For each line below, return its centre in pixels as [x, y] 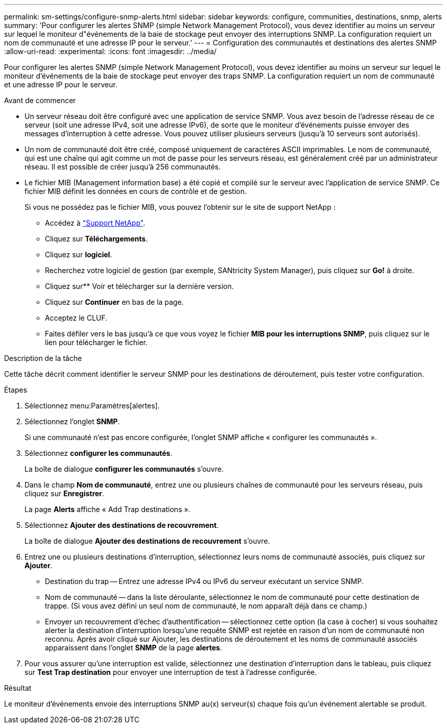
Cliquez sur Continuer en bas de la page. [114, 302]
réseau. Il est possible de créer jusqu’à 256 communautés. [123, 167]
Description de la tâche [43, 358]
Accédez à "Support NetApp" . [95, 223]
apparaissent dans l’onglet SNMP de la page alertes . [134, 648]
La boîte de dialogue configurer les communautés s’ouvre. [124, 469]
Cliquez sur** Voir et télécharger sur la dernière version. [140, 286]
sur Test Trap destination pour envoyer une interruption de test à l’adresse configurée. [171, 672]
